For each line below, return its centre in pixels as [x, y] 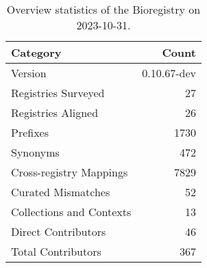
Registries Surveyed [58, 93]
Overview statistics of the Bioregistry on [103, 9]
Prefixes [30, 132]
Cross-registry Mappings [70, 172]
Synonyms [35, 152]
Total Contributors [56, 251]
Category [36, 52]
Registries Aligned [55, 112]
